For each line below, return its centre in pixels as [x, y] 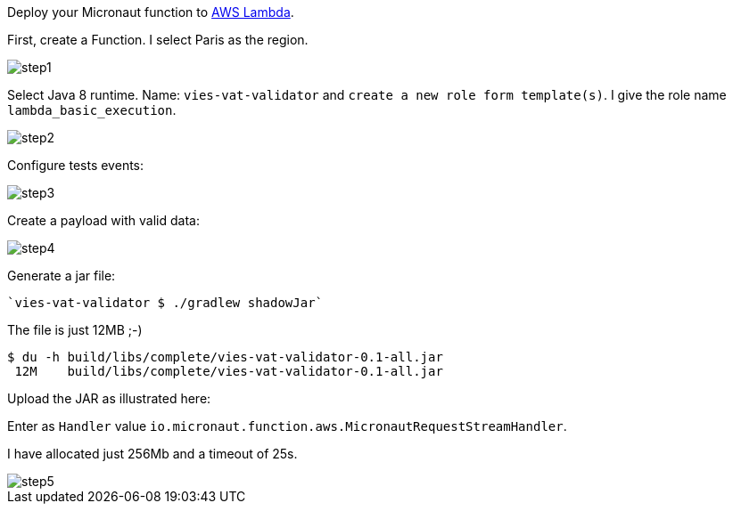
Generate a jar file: [62, 276]
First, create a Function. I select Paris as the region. [158, 40]
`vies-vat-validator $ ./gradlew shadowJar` [165, 303]
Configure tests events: [76, 165]
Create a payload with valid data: [103, 220]
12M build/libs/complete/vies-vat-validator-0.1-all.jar [229, 371]
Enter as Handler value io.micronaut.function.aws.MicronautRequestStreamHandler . [287, 426]
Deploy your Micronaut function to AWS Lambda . [151, 12]
